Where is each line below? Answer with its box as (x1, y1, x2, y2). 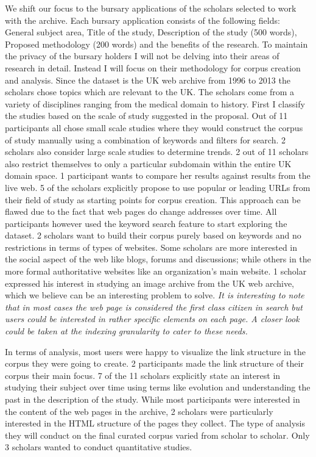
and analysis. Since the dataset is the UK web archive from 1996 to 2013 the (5, 73, 290, 86)
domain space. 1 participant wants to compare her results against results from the (5, 169, 311, 182)
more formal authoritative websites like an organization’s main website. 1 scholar (5, 265, 307, 278)
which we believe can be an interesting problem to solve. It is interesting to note (5, 289, 304, 301)
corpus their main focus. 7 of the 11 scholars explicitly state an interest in (5, 369, 281, 381)
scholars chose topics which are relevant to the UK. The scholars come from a (5, 85, 295, 98)
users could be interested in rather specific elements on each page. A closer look (5, 312, 300, 325)
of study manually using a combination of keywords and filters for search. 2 (5, 133, 286, 146)
